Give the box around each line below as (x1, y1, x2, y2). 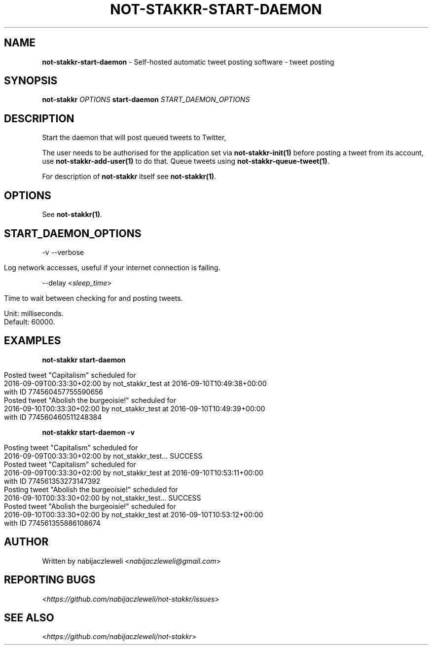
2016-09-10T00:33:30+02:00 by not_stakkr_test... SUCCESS (4, 493, 201, 502)
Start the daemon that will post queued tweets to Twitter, (42, 133, 226, 142)
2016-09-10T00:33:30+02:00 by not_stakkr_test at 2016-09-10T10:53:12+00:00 (4, 510, 263, 519)
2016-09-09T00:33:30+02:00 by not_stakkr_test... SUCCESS (4, 451, 203, 460)
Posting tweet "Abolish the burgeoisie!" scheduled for (4, 485, 178, 494)
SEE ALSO (4, 611, 54, 624)
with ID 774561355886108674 (4, 518, 101, 527)
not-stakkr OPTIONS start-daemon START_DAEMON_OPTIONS (42, 95, 250, 104)
